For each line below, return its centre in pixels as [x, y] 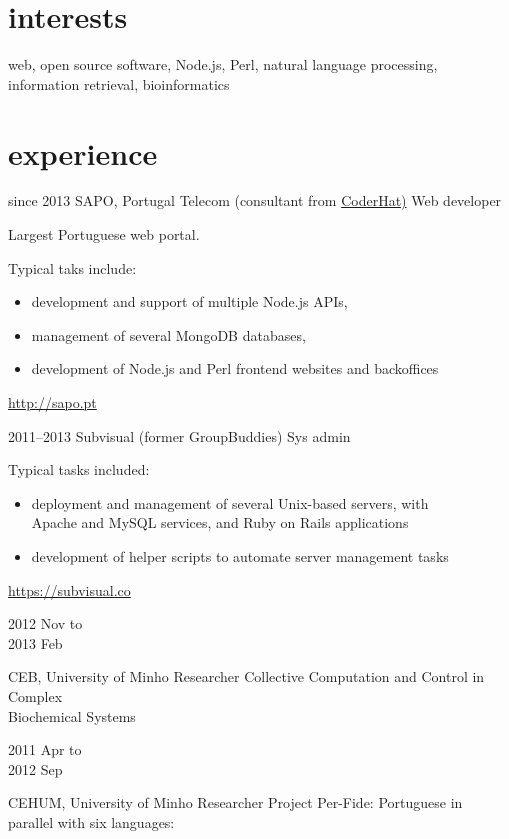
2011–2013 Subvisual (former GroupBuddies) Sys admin [179, 435]
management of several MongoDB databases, [168, 334]
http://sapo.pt [52, 402]
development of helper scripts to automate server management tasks [240, 555]
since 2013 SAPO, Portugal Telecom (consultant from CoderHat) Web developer [255, 200]
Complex [35, 695]
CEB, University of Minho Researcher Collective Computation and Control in [246, 676]
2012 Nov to [45, 623]
